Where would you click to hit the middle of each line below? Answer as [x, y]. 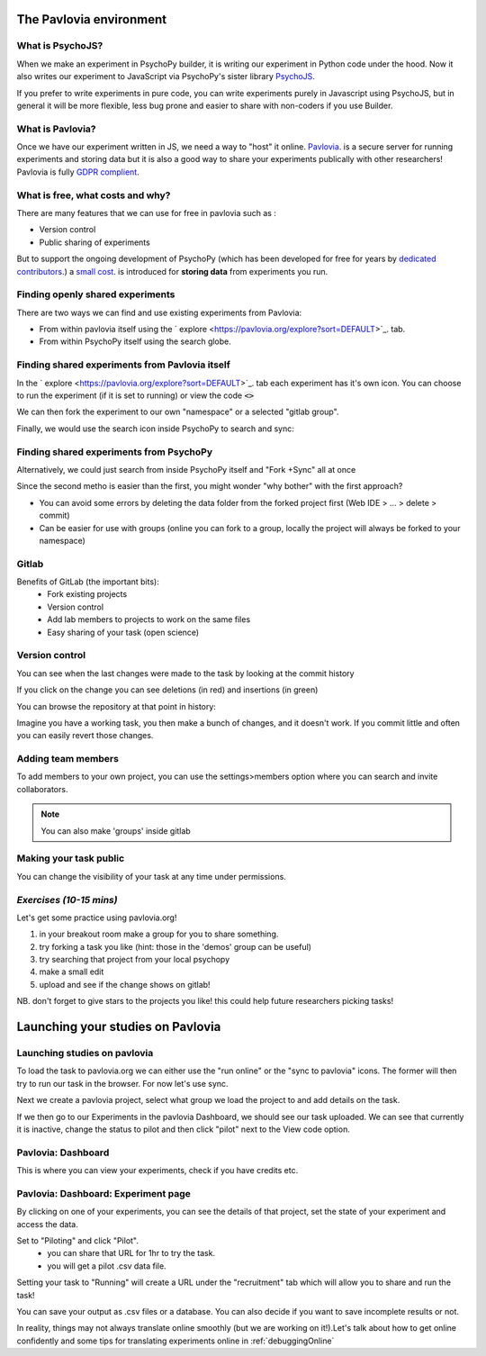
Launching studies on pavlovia [85, 1053]
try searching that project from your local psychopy [135, 960]
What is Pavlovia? [56, 129]
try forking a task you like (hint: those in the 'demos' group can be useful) [175, 946]
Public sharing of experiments [94, 242]
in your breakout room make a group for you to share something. [159, 934]
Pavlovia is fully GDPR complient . [78, 172]
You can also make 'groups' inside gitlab [116, 831]
